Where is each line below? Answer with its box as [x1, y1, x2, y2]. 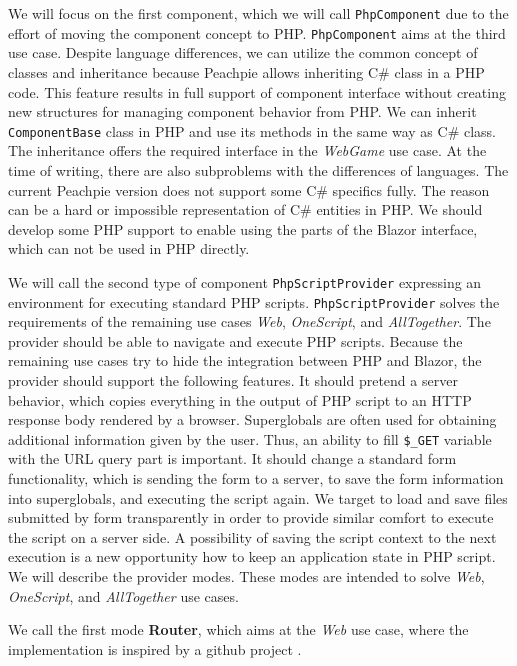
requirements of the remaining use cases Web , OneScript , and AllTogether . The [8, 311, 491, 332]
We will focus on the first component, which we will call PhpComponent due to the [8, 3, 509, 23]
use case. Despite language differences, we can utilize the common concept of [8, 42, 478, 63]
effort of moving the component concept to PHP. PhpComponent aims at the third [8, 22, 506, 43]
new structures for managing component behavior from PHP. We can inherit [8, 101, 477, 122]
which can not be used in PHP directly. [8, 238, 250, 259]
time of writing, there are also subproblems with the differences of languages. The [8, 159, 509, 180]
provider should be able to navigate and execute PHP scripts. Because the [8, 330, 463, 351]
